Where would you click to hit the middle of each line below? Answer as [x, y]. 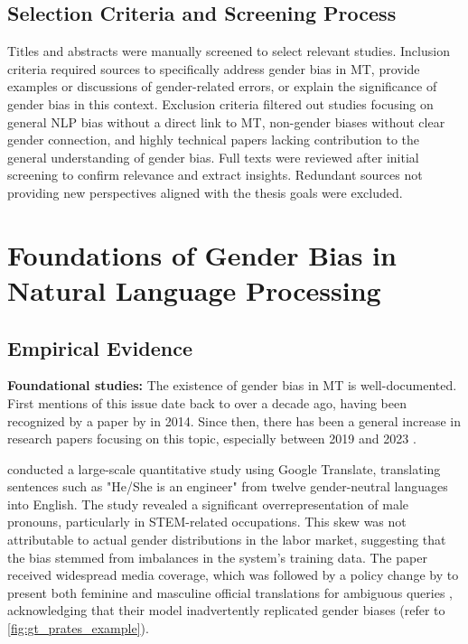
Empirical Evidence [100, 347]
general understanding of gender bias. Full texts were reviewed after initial [213, 157]
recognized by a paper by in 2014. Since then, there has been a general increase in [234, 420]
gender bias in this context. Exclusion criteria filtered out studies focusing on [220, 103]
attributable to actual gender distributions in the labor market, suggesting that [227, 540]
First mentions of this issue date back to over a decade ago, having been [207, 402]
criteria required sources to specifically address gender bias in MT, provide [214, 68]
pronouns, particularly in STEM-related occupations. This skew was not [207, 522]
